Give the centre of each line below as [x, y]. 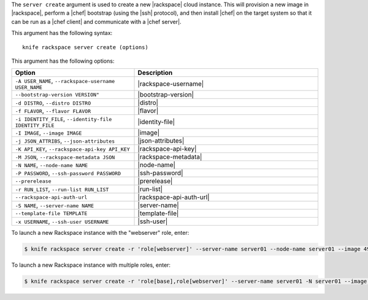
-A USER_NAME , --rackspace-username [65, 81]
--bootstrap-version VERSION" [57, 94]
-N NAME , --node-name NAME [52, 165]
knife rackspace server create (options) [85, 47]
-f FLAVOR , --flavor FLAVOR [53, 111]
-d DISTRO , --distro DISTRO [53, 103]
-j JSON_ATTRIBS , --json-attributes [65, 141]
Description [155, 73]
